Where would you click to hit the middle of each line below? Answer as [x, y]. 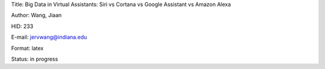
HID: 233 [22, 26]
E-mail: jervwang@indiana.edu [49, 37]
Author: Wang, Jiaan [36, 15]
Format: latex [27, 48]
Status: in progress [35, 59]
